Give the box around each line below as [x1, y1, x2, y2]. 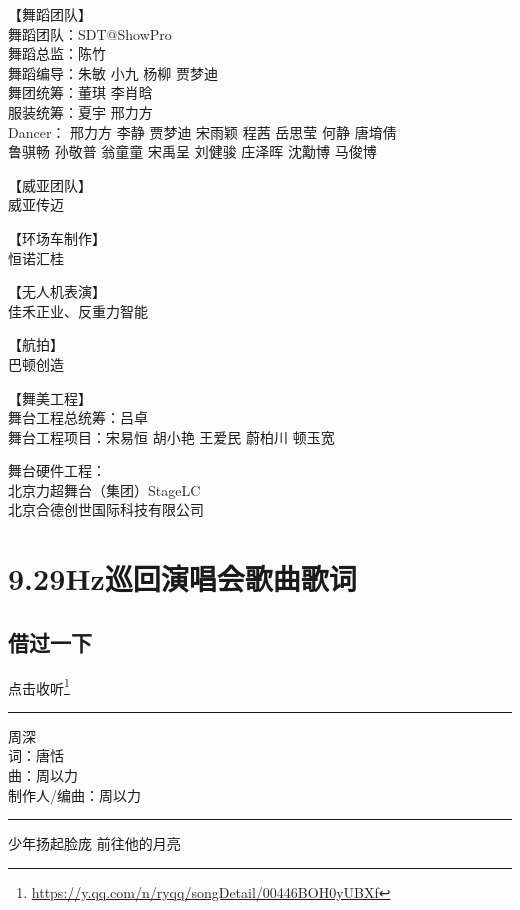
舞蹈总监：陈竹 [8, 43, 106, 64]
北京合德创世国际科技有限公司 [8, 499, 204, 520]
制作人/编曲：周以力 [8, 784, 141, 805]
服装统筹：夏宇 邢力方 [8, 101, 153, 122]
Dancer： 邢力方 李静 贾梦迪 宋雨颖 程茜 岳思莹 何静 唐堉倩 [8, 121, 397, 142]
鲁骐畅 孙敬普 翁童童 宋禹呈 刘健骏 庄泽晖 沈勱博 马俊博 [8, 141, 377, 162]
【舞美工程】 [8, 387, 92, 408]
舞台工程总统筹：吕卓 [8, 407, 148, 428]
